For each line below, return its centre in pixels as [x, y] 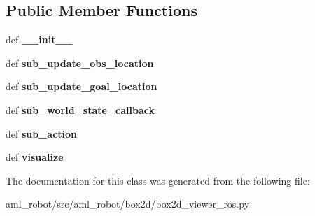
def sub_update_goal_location [82, 86]
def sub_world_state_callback [80, 109]
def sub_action [42, 133]
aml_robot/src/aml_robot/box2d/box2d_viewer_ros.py [128, 204]
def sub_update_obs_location [80, 63]
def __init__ [39, 39]
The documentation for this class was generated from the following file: [158, 180]
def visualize [35, 157]
